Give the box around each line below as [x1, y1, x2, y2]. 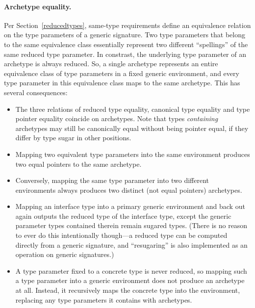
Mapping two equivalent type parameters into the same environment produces [15, 149, 250, 159]
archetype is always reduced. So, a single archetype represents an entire [4, 58, 218, 69]
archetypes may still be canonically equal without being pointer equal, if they [15, 123, 249, 133]
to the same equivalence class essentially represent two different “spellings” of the [4, 39, 248, 49]
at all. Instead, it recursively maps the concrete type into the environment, [15, 285, 240, 295]
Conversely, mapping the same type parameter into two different [15, 175, 209, 185]
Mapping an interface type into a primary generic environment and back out [15, 201, 245, 211]
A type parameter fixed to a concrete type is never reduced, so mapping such [15, 265, 247, 276]
